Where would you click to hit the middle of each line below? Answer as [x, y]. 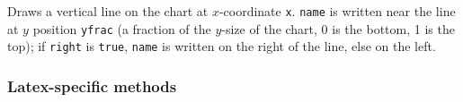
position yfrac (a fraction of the [122, 28]
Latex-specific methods [92, 85]
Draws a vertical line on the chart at [108, 11]
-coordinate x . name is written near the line [337, 11]
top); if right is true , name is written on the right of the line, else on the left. [222, 46]
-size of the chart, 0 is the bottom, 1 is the [338, 28]
